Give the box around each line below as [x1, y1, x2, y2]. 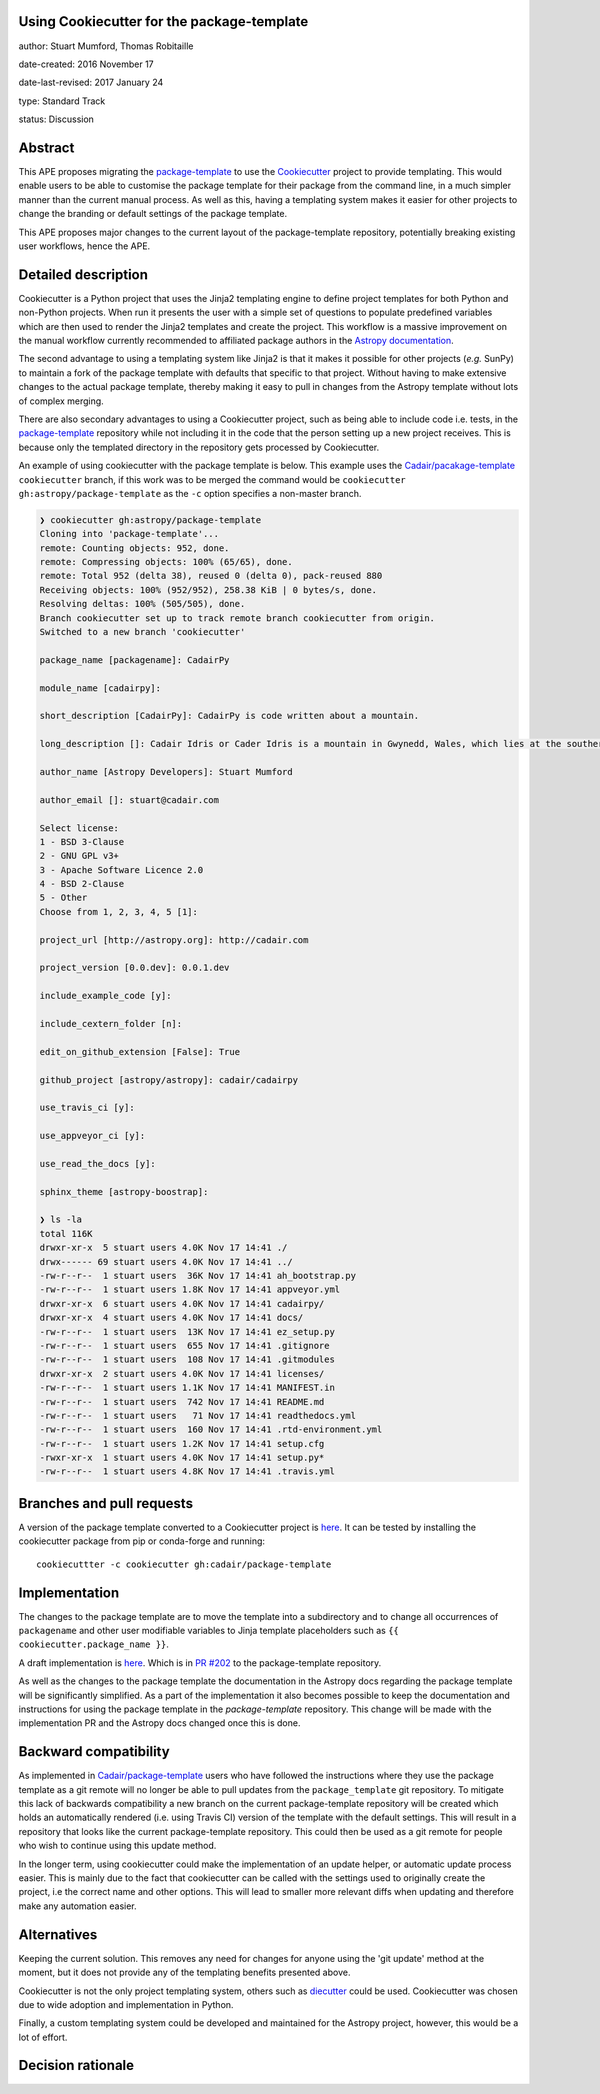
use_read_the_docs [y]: [39, 1158, 157, 1169]
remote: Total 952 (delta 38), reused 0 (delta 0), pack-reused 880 [39, 570, 383, 582]
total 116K [39, 1228, 93, 1239]
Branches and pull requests [18, 1495, 194, 1512]
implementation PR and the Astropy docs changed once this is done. [18, 1717, 301, 1729]
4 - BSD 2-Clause [39, 878, 125, 890]
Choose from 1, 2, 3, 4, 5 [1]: [39, 906, 199, 917]
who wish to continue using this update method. [18, 1840, 217, 1852]
